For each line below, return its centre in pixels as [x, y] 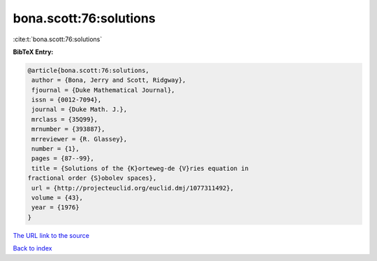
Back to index [32, 248]
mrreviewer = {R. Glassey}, [80, 139]
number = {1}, [56, 149]
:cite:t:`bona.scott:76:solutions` [58, 39]
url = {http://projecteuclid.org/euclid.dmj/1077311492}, [133, 188]
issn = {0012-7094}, [67, 100]
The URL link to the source [51, 235]
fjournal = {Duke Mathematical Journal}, [103, 90]
